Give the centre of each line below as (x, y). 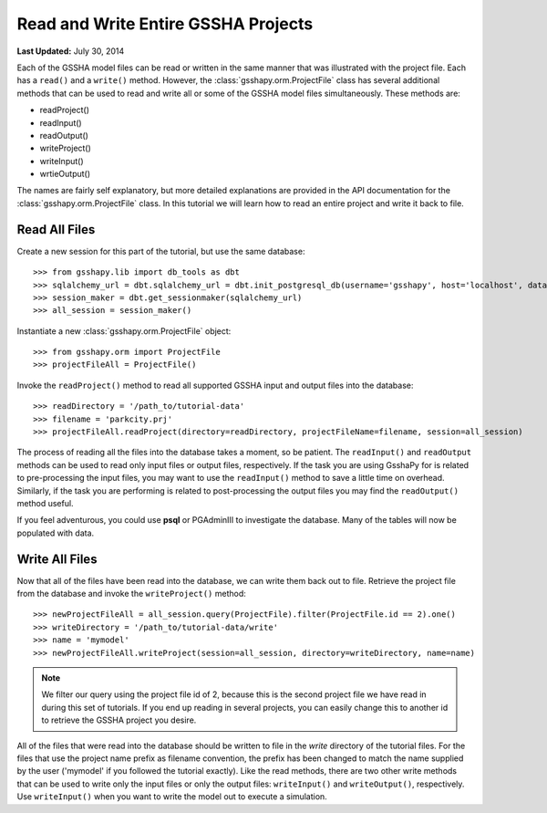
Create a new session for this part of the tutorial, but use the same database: (161, 251)
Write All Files (57, 559)
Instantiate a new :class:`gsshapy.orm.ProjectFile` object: (124, 331)
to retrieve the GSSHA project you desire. (119, 720)
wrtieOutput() (65, 174)
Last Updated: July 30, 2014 (71, 51)
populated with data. (56, 533)
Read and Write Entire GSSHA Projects (165, 24)
